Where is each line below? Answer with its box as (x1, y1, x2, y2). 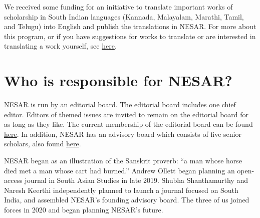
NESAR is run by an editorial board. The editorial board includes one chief (4, 99, 236, 110)
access (4, 175, 23, 185)
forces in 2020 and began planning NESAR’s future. (4, 204, 163, 215)
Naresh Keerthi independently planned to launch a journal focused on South (4, 184, 238, 195)
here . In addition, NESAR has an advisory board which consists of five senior (4, 128, 241, 139)
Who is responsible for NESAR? (4, 70, 232, 91)
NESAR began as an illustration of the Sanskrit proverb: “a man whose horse (4, 155, 242, 166)
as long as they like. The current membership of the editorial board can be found (4, 119, 253, 129)
